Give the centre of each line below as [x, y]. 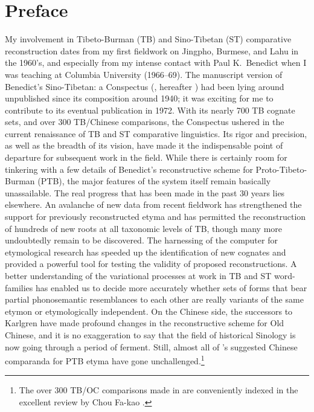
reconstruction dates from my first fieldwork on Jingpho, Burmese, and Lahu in [152, 50]
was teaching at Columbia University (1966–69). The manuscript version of [144, 74]
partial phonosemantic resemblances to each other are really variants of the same [154, 299]
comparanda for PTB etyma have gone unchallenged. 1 [105, 360]
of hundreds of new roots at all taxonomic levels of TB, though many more [144, 228]
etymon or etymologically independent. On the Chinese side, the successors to [149, 311]
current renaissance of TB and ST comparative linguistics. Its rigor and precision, [156, 133]
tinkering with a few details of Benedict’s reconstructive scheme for [129, 169]
